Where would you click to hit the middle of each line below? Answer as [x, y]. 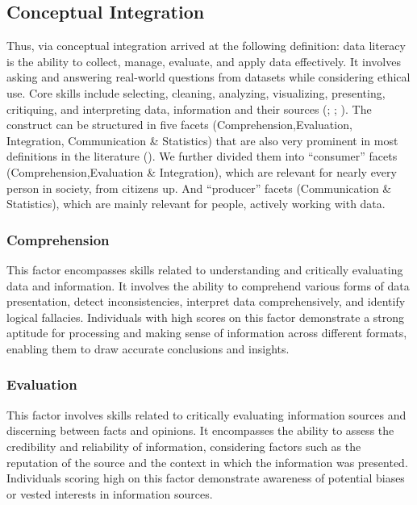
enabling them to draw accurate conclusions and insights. [148, 348]
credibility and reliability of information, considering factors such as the [184, 446]
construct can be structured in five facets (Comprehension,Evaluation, [179, 125]
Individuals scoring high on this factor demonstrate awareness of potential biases [206, 478]
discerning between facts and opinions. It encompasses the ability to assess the [200, 430]
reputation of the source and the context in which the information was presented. [207, 462]
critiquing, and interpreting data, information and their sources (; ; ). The [189, 109]
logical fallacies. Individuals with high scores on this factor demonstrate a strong [206, 317]
